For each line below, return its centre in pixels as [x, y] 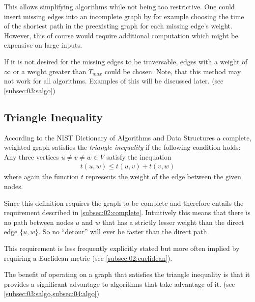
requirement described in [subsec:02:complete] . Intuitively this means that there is [127, 212]
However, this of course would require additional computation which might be [121, 35]
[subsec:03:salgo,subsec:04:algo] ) [52, 293]
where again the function [42, 177]
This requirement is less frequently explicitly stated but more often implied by [122, 248]
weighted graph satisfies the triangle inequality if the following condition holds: [122, 147]
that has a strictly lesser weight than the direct [173, 222]
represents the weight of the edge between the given [163, 177]
